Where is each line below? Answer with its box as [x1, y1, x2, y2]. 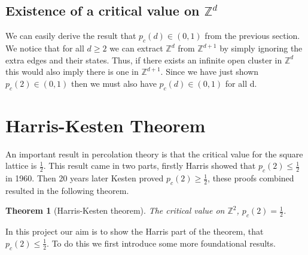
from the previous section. [205, 29, 300, 42]
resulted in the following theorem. [5, 184, 129, 196]
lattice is [5, 159, 37, 172]
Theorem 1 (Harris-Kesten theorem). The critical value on [5, 204, 225, 217]
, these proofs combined [208, 172, 294, 184]
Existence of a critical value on [5, 1, 200, 20]
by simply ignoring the [219, 42, 303, 54]
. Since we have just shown [160, 65, 259, 78]
